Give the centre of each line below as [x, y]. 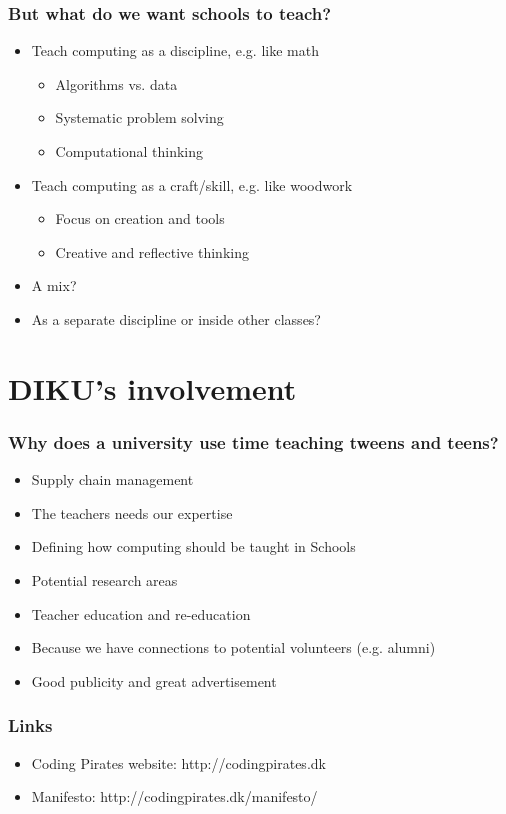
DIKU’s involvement [152, 387]
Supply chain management [112, 479]
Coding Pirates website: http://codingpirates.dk [178, 762]
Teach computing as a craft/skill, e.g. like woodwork [192, 184]
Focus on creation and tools [140, 218]
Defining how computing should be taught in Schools [193, 546]
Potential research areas [104, 579]
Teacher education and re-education [141, 613]
